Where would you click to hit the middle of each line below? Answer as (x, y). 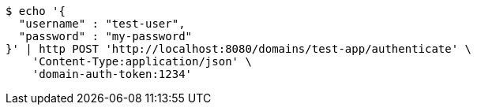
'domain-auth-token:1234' (112, 74)
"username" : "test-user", (102, 24)
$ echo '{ (36, 11)
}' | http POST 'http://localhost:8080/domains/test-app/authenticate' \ (239, 49)
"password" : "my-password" (105, 36)
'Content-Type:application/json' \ (142, 61)
